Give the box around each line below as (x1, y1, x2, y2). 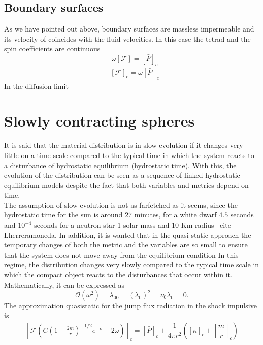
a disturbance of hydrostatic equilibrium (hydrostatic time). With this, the (4, 160, 237, 170)
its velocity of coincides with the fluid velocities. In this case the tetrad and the (4, 33, 251, 44)
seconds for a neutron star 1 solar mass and (34, 219, 170, 230)
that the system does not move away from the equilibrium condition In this (4, 249, 239, 260)
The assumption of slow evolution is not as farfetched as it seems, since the (4, 199, 238, 210)
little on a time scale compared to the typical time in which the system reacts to (4, 149, 254, 160)
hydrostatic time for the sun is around (4, 209, 123, 220)
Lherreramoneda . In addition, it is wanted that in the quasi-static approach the (4, 229, 251, 240)
